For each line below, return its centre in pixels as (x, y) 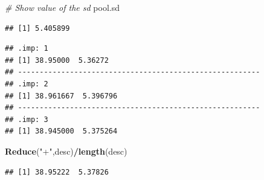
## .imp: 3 (27, 119)
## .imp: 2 (27, 84)
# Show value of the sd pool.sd (63, 7)
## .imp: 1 (27, 49)
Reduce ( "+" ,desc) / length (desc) (66, 151)
